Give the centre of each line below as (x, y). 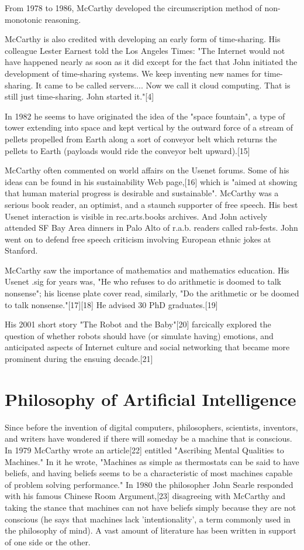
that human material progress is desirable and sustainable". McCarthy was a (142, 193)
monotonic (23, 19)
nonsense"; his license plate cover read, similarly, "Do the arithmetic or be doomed (152, 293)
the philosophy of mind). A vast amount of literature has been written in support (151, 530)
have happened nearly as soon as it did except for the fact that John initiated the (151, 62)
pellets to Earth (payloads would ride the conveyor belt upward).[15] (127, 150)
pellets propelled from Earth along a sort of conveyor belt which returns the (141, 139)
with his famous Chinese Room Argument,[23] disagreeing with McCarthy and (145, 496)
